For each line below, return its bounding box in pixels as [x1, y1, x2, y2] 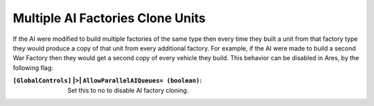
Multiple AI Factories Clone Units [12, 10, 206, 26]
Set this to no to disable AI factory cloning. [67, 86, 189, 94]
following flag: [12, 63, 53, 72]
